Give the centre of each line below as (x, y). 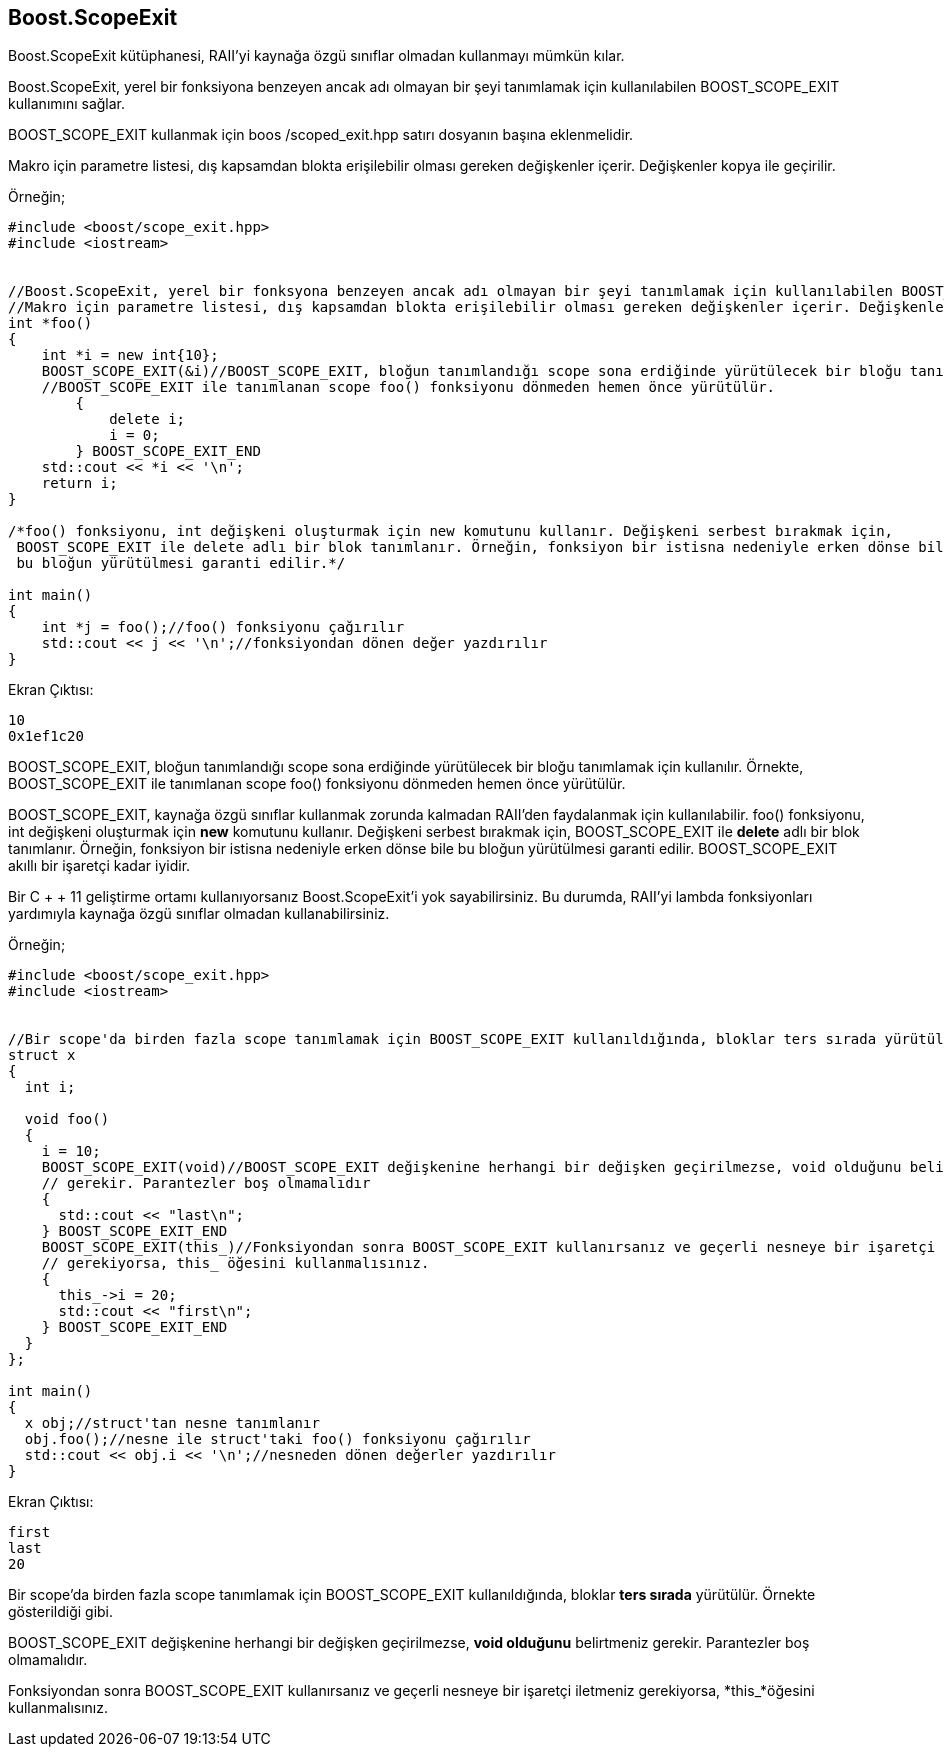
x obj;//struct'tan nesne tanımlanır (172, 1423)
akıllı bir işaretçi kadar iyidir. (99, 866)
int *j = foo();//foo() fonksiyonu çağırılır (223, 627)
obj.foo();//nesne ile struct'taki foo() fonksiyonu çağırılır (277, 1439)
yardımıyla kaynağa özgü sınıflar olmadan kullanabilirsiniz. (199, 914)
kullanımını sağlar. (67, 104)
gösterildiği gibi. (61, 1612)
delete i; (147, 419)
